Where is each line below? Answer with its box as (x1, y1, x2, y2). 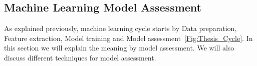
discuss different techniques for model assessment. (4, 52, 156, 62)
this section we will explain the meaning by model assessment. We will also (4, 42, 234, 53)
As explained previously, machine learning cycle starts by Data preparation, (4, 23, 237, 33)
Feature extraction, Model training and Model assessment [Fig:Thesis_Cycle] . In (4, 32, 253, 43)
